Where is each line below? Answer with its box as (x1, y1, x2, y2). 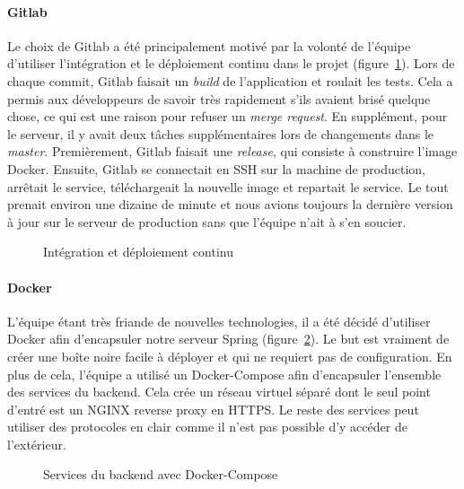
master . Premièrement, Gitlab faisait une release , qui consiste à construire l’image (7, 142, 458, 161)
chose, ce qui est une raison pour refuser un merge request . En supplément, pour (7, 107, 448, 126)
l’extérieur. (7, 434, 66, 453)
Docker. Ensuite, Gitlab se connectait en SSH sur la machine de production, (7, 159, 425, 178)
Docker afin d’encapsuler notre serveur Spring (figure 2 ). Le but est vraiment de (7, 329, 450, 348)
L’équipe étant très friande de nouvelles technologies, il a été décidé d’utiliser (7, 311, 431, 330)
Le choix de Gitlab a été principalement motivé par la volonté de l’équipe (7, 36, 411, 55)
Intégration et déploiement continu (43, 242, 233, 261)
